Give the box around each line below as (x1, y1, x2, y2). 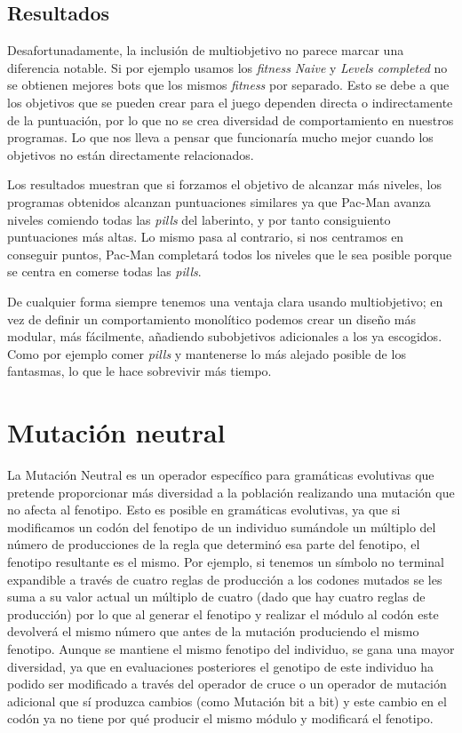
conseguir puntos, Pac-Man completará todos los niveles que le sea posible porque (7, 244, 452, 263)
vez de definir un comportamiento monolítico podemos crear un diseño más (7, 309, 417, 328)
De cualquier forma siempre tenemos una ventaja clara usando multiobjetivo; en (7, 291, 443, 310)
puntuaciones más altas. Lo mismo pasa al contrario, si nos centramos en (7, 227, 404, 246)
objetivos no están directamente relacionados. (7, 145, 254, 163)
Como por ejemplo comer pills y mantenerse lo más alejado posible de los (7, 344, 406, 363)
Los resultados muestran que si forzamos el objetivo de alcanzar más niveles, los (7, 175, 442, 194)
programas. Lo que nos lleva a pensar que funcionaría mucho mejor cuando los (7, 128, 434, 147)
